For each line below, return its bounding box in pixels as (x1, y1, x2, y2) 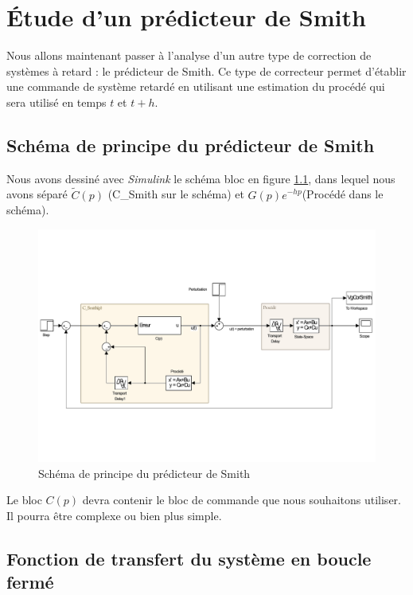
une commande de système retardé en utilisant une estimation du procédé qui (6, 78, 385, 95)
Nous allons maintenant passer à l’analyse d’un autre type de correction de (6, 47, 372, 64)
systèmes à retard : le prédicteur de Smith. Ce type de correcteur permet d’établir (6, 62, 407, 79)
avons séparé (6, 186, 68, 202)
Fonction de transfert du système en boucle (6, 546, 372, 570)
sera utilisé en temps (6, 93, 107, 110)
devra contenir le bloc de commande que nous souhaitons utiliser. (82, 491, 401, 508)
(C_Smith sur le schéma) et (107, 186, 244, 202)
